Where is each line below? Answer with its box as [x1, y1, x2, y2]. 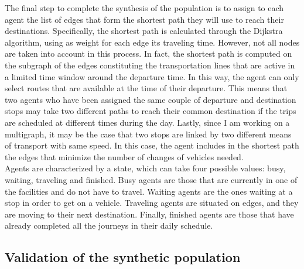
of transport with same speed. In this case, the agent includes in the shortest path [5, 139, 299, 151]
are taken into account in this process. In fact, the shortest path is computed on [5, 47, 292, 60]
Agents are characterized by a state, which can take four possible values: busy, [5, 162, 286, 174]
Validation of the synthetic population [5, 248, 241, 266]
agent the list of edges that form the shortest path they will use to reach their [5, 13, 284, 25]
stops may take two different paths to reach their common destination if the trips [5, 105, 296, 117]
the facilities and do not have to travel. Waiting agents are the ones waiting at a [5, 185, 293, 197]
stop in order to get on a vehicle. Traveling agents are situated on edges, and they [5, 196, 299, 209]
